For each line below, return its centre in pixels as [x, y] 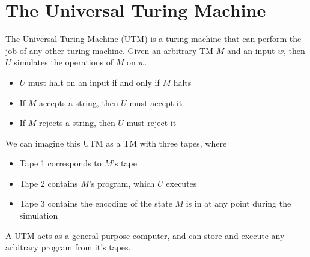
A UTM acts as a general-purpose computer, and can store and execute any [145, 235]
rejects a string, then [77, 123]
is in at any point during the [239, 203]
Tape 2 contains [49, 183]
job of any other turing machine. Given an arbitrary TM [110, 50]
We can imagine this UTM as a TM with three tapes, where [116, 143]
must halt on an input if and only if [94, 82]
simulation [39, 215]
